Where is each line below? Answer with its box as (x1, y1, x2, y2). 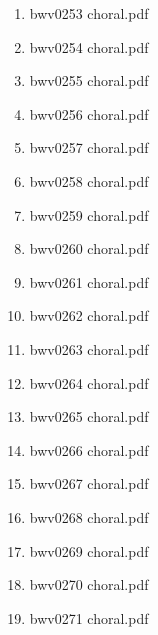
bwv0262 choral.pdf (29, 305, 149, 326)
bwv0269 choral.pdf (29, 540, 149, 561)
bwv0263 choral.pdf (29, 338, 149, 359)
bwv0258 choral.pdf (29, 170, 149, 191)
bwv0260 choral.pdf (29, 238, 149, 259)
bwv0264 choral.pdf (29, 372, 149, 393)
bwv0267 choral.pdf (29, 473, 149, 494)
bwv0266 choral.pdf (29, 439, 149, 460)
